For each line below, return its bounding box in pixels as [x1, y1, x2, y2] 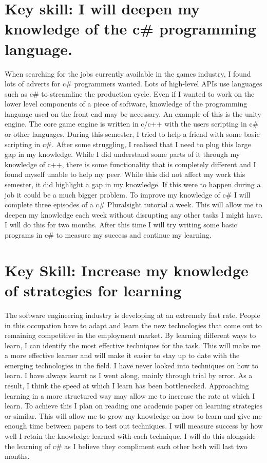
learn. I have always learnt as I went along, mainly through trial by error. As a [5, 370, 253, 381]
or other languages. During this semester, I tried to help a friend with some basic [5, 129, 260, 139]
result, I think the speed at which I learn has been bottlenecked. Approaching [5, 380, 249, 391]
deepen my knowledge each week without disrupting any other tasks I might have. [5, 209, 263, 220]
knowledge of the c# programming [5, 18, 256, 39]
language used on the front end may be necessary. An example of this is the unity [5, 108, 261, 119]
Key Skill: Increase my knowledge [5, 259, 249, 280]
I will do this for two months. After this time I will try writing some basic [5, 219, 237, 230]
